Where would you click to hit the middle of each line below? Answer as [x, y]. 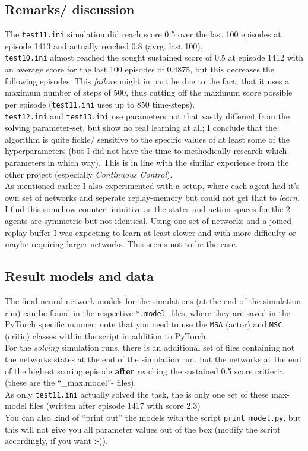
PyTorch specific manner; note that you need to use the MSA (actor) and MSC [144, 324]
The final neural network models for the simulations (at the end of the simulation [153, 300]
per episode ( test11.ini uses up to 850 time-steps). [100, 104]
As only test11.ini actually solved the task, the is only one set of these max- [147, 394]
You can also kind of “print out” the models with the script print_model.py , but [153, 417]
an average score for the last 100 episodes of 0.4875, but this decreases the [140, 69]
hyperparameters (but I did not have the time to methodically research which [146, 151]
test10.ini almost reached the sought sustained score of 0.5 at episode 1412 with [154, 57]
